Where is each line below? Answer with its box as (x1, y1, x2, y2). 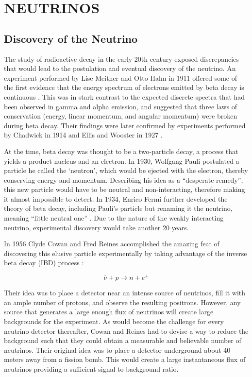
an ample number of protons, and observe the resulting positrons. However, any (4, 297, 241, 307)
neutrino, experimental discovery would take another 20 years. (4, 222, 189, 232)
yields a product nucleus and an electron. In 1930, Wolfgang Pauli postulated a (4, 155, 239, 166)
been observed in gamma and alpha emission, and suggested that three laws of (4, 101, 237, 111)
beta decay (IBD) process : (4, 257, 84, 268)
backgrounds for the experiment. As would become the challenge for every (4, 316, 224, 326)
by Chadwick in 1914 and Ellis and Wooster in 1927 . (4, 130, 163, 140)
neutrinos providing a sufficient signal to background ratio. (4, 363, 179, 374)
